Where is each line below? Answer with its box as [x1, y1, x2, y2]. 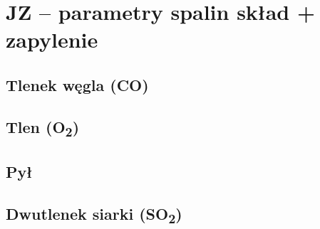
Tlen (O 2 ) [6, 115, 80, 140]
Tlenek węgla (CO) [6, 73, 149, 95]
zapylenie [6, 25, 98, 54]
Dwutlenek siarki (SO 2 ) [6, 202, 182, 227]
